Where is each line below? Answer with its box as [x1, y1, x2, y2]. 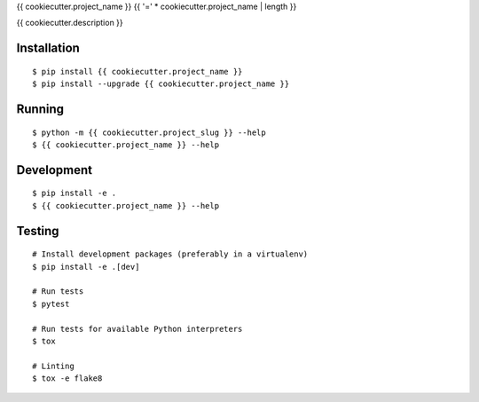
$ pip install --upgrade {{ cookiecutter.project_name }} [32, 79, 290, 89]
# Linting [32, 360, 75, 371]
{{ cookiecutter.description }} [16, 18, 123, 28]
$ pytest [32, 298, 70, 309]
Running [16, 102, 65, 116]
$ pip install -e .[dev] [32, 262, 140, 272]
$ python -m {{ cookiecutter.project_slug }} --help [32, 127, 266, 138]
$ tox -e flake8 [32, 374, 103, 383]
